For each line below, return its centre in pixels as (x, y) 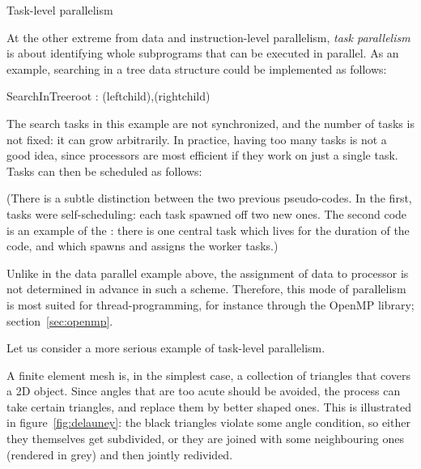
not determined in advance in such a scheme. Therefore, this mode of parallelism (206, 289)
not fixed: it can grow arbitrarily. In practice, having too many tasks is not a (197, 139)
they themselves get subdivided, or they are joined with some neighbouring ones (205, 439)
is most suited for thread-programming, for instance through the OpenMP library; (210, 304)
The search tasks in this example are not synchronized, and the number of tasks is (210, 123)
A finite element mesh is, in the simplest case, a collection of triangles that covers (209, 375)
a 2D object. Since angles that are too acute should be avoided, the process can (204, 391)
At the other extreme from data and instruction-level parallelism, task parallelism (208, 37)
